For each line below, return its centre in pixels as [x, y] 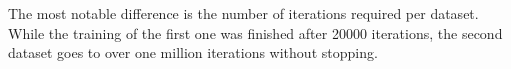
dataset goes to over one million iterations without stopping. [193, 52]
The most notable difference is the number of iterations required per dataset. [243, 13]
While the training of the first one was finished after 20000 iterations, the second [255, 32]
